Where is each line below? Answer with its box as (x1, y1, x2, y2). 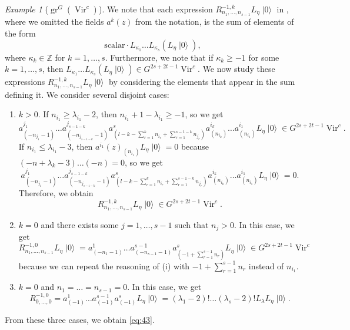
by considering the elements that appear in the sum (109, 75, 295, 88)
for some (248, 51, 279, 63)
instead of (248, 259, 284, 272)
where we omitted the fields (5, 15, 104, 28)
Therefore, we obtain (18, 187, 94, 199)
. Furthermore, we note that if (105, 51, 214, 63)
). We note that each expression (98, 3, 213, 15)
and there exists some (41, 218, 119, 230)
